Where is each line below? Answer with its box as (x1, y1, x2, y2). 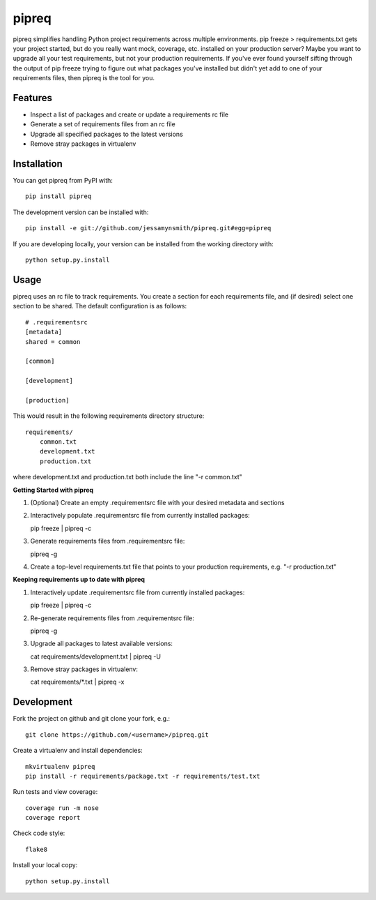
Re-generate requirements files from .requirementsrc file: (30, 614, 194, 622)
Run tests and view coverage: (13, 788, 98, 796)
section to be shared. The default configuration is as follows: (13, 302, 187, 310)
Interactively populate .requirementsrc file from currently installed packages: (30, 511, 250, 520)
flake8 (25, 845, 48, 853)
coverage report (25, 813, 81, 822)
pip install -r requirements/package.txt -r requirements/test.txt (25, 772, 260, 780)
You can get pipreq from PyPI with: (13, 177, 113, 185)
